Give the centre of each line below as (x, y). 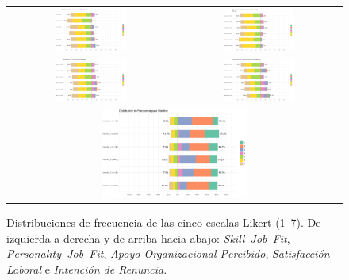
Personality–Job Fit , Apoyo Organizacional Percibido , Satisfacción (168, 253)
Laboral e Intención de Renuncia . (87, 268)
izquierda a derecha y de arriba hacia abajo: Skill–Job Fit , (148, 238)
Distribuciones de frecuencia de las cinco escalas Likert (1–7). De (164, 222)
